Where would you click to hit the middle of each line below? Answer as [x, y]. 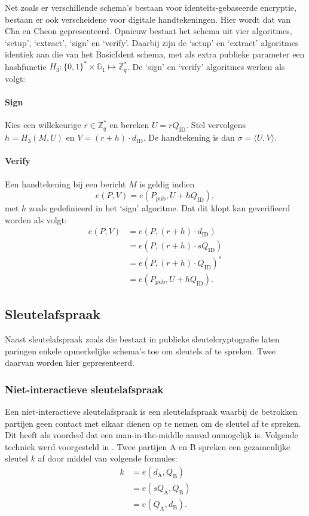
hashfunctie [26, 66]
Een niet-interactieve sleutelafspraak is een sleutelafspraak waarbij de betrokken [151, 412]
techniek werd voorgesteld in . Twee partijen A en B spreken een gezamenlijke [148, 446]
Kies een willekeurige [43, 125]
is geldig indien [167, 183]
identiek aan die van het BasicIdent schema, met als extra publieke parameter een [155, 54]
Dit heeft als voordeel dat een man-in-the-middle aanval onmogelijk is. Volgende [152, 435]
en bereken [129, 125]
